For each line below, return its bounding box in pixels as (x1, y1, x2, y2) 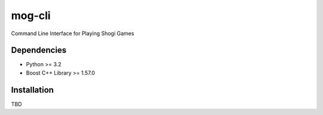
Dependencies (11, 45, 67, 55)
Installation (11, 85, 54, 95)
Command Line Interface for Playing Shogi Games (11, 30, 135, 37)
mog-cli (11, 9, 51, 22)
